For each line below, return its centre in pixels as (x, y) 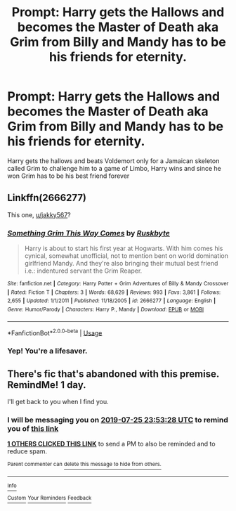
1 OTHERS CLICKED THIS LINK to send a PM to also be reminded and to (111, 444)
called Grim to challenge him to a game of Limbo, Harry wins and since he (114, 168)
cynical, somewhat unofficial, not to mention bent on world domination (126, 256)
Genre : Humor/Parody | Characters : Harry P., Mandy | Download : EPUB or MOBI (106, 310)
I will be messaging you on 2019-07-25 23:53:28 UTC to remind (118, 420)
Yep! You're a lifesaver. (47, 351)
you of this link (33, 428)
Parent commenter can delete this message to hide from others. (84, 465)
